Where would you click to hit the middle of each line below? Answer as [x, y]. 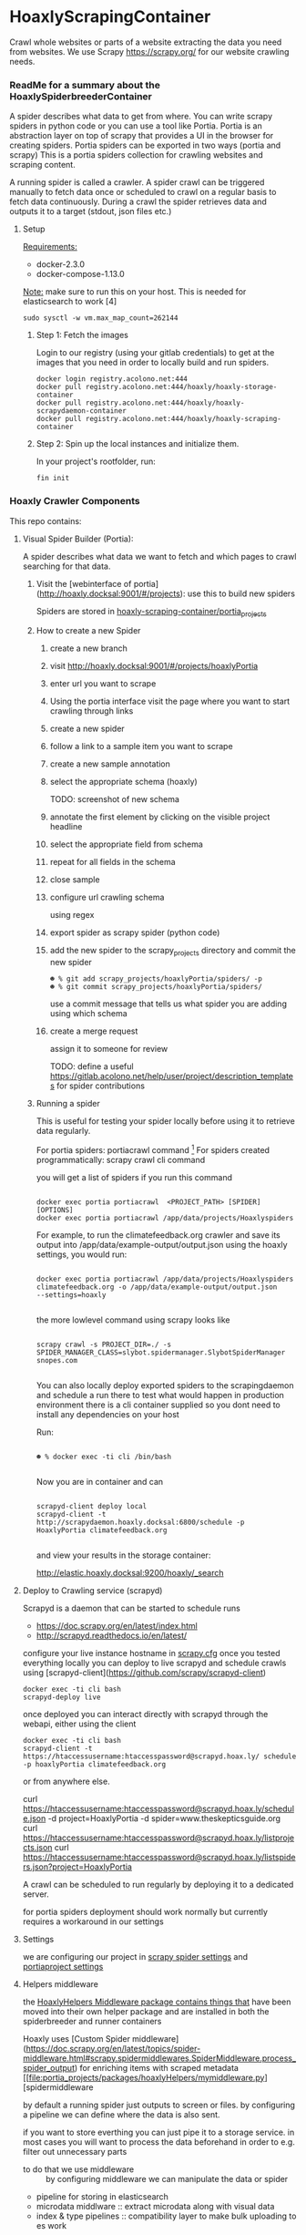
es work [51, 2225]
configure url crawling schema [107, 897]
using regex [72, 915]
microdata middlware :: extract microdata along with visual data [155, 2206]
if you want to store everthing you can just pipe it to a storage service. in [158, 2132]
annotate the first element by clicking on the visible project [160, 817]
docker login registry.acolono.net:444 [112, 379]
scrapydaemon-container [82, 411]
